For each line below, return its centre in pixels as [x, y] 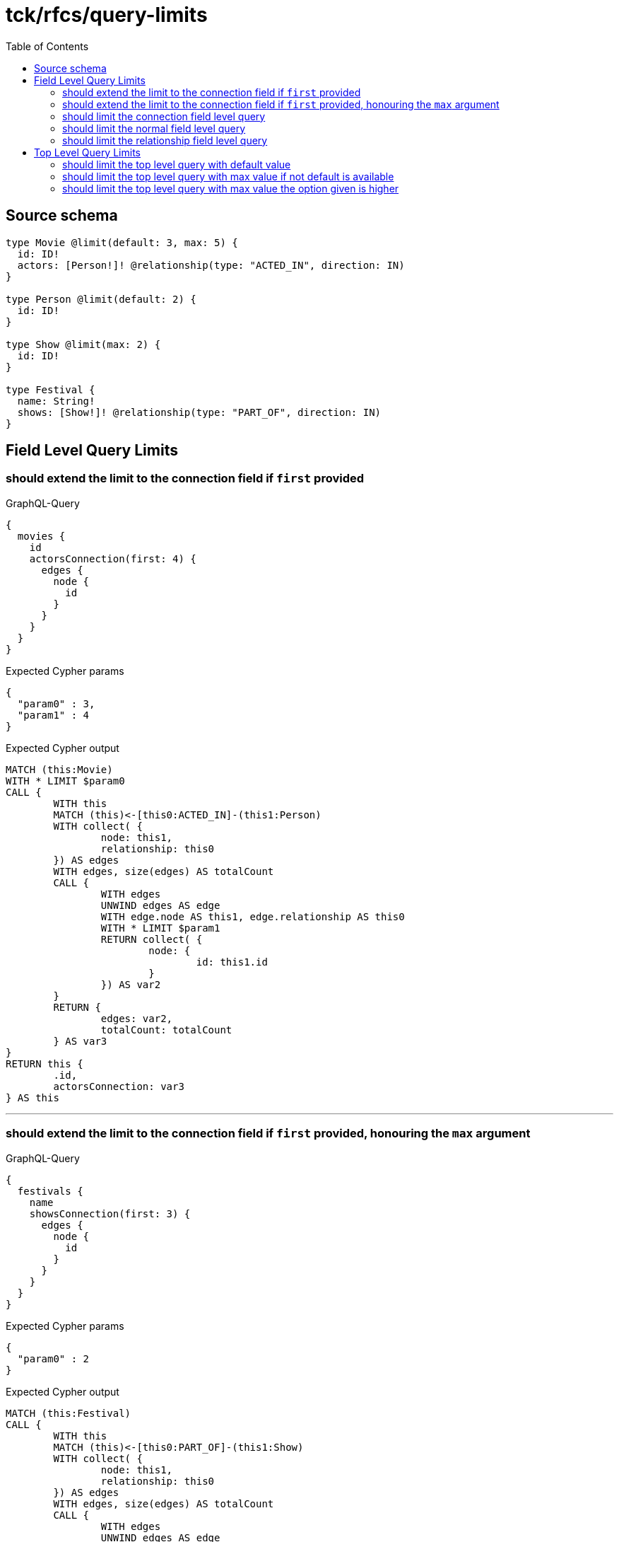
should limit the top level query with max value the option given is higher [231, 188]
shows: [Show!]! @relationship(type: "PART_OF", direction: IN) [199, 412]
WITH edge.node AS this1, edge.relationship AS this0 [253, 916]
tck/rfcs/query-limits [107, 15]
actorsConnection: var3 [119, 1086]
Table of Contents [47, 46]
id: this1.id [232, 962]
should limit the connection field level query [164, 116]
